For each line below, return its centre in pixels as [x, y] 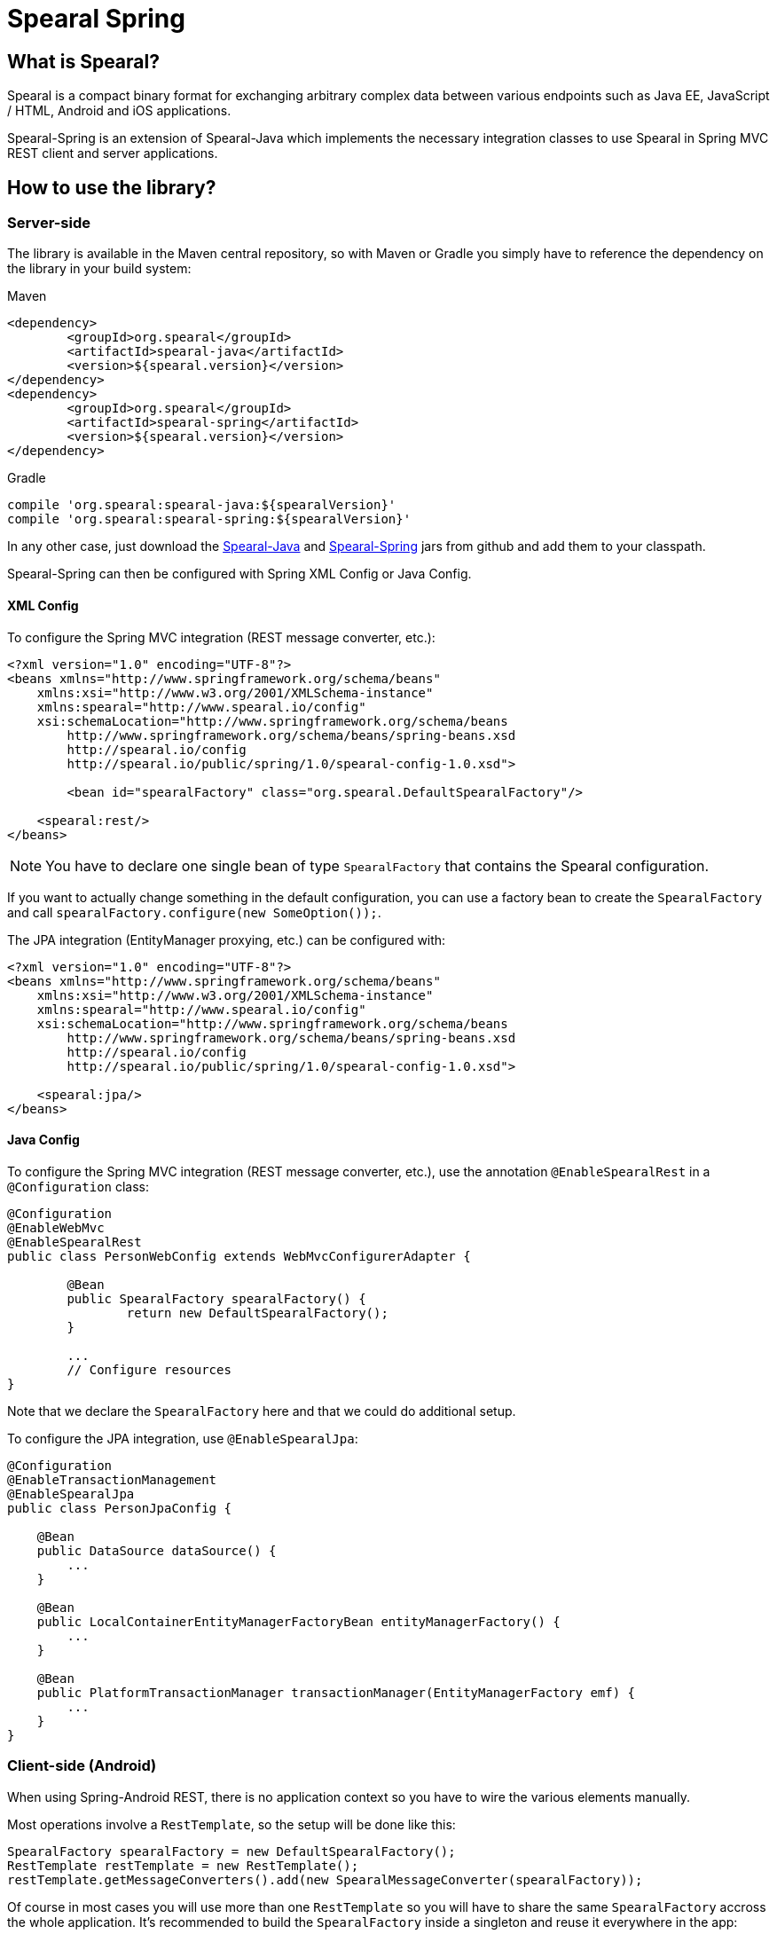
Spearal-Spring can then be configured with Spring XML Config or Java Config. [239, 574]
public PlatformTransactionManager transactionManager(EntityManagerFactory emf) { [336, 1692]
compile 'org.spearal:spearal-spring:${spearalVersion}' [209, 519]
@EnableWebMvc [56, 1227]
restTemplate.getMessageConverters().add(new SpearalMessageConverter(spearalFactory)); [325, 1879]
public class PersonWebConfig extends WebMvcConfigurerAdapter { [239, 1256]
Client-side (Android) [82, 1766]
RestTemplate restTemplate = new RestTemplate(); [183, 1865]
